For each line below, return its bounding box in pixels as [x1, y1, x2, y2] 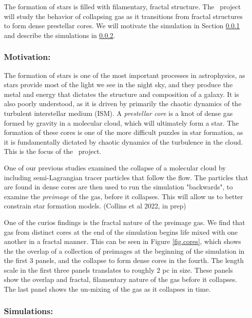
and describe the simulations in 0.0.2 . [4, 30, 116, 40]
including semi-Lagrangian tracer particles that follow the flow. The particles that [4, 172, 249, 182]
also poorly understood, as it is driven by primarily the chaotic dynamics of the [4, 98, 242, 109]
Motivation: [4, 51, 51, 63]
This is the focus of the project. [4, 146, 101, 156]
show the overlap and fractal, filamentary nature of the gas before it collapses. [4, 274, 237, 284]
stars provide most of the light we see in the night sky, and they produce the [4, 79, 233, 90]
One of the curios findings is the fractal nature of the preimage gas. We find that [4, 217, 245, 227]
